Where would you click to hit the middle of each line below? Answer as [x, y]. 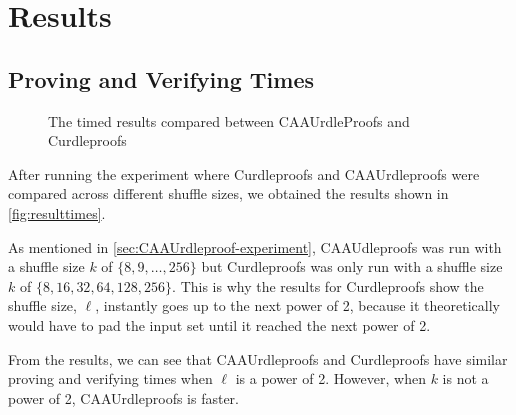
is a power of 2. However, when [330, 378]
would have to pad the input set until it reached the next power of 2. [219, 324]
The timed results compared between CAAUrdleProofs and [229, 120]
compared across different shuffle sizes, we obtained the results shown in [228, 193]
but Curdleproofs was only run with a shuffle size [352, 266]
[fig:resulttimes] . [57, 212]
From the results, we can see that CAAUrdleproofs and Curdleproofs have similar [258, 358]
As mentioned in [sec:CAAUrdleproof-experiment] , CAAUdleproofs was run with [255, 246]
